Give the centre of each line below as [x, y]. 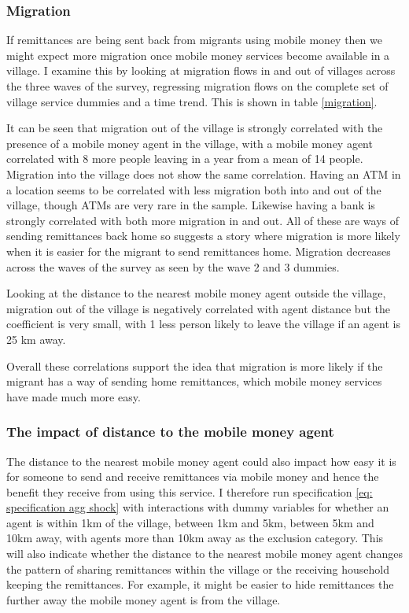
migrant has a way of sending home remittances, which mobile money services [194, 381]
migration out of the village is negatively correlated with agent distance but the [198, 308]
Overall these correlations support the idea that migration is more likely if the [195, 366]
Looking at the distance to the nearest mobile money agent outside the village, [196, 293]
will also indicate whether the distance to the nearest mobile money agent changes [204, 554]
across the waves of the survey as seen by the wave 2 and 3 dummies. [173, 266]
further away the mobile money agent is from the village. [144, 599]
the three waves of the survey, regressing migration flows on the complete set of [197, 86]
